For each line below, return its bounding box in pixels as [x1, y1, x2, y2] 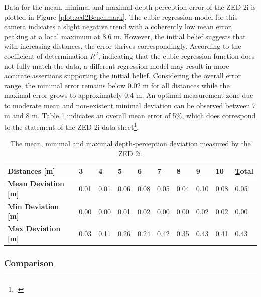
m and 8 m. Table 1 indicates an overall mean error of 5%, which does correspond [4, 110, 256, 120]
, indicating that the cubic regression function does [98, 50, 255, 61]
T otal [235, 165, 253, 176]
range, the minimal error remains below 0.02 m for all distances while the [4, 80, 230, 90]
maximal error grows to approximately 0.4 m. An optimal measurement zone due [4, 90, 253, 101]
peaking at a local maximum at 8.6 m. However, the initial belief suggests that [4, 31, 246, 41]
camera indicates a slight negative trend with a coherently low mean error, [4, 21, 233, 32]
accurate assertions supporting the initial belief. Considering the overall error [4, 70, 241, 81]
